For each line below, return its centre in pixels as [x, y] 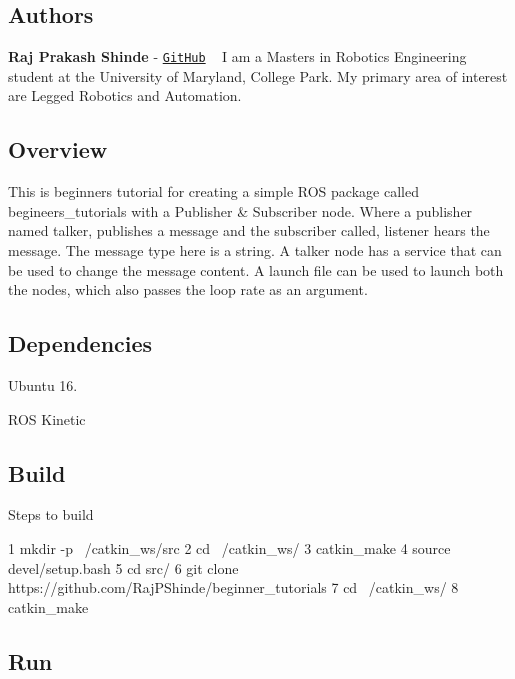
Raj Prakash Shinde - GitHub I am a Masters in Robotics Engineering [237, 56]
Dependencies [80, 343]
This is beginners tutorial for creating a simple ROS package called [213, 191]
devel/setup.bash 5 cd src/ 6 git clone [123, 567]
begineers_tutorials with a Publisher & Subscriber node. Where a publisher [240, 210]
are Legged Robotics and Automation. [125, 95]
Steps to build [51, 514]
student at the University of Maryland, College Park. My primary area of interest [258, 75]
